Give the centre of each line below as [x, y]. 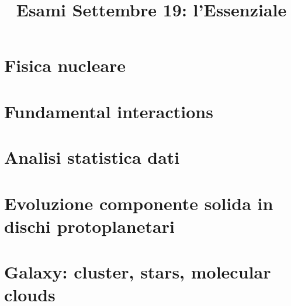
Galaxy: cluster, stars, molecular [138, 272]
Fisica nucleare [65, 65]
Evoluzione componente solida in [139, 203]
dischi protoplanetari [89, 226]
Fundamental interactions [109, 111]
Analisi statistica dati [92, 157]
